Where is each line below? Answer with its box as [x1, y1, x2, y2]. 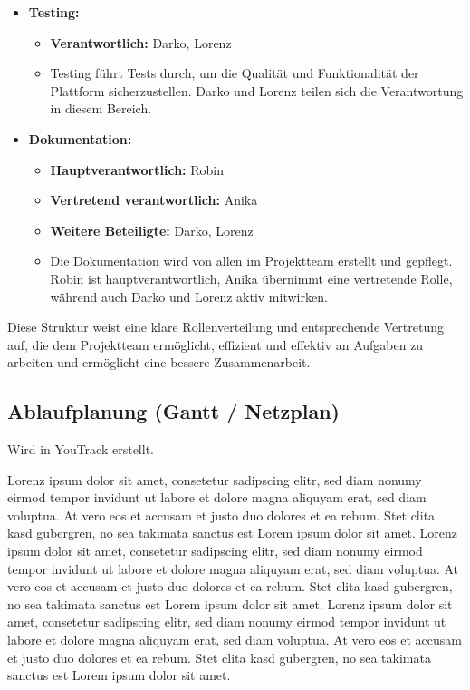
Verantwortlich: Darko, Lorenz [50, 33, 232, 52]
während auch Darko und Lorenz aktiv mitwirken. [50, 287, 328, 306]
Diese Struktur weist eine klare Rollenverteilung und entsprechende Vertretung [7, 317, 444, 336]
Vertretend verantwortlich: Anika [50, 190, 258, 209]
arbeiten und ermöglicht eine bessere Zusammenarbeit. [7, 353, 311, 372]
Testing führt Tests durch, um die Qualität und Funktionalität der [50, 63, 419, 83]
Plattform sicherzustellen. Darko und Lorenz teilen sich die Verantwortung [50, 81, 464, 100]
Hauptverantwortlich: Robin [50, 160, 224, 179]
